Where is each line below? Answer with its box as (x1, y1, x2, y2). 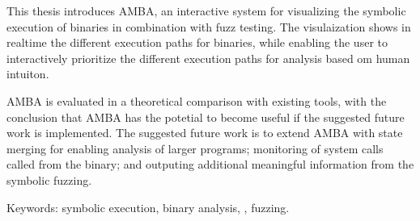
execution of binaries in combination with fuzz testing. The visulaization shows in (6, 18, 411, 35)
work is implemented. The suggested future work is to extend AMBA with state (6, 124, 403, 141)
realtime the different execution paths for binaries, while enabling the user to (6, 34, 388, 51)
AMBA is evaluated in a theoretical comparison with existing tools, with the (6, 92, 387, 109)
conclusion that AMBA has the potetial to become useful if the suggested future (6, 108, 405, 125)
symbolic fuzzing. (6, 171, 92, 188)
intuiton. (6, 65, 49, 82)
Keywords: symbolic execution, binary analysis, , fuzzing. (6, 198, 290, 215)
